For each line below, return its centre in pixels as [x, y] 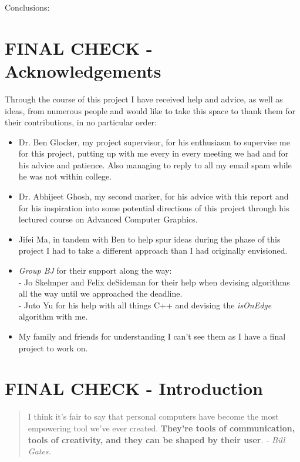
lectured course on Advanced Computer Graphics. [108, 219]
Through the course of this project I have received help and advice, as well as [144, 99]
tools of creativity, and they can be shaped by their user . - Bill [156, 439]
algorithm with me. [53, 316]
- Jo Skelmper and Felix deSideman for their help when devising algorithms [154, 282]
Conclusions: [27, 7]
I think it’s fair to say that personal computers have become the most [153, 416]
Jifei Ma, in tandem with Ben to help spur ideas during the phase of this [149, 239]
